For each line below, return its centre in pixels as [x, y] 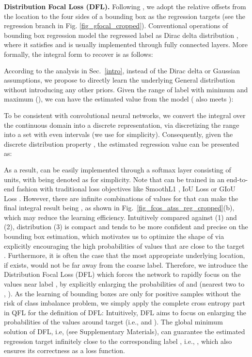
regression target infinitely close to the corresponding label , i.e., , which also [118, 341]
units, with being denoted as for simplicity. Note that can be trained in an [114, 179]
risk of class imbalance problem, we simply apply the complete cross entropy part [125, 303]
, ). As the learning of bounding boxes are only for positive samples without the [122, 293]
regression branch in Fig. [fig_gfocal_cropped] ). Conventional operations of [116, 25]
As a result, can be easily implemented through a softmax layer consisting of [118, 169]
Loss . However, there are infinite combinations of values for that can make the [121, 198]
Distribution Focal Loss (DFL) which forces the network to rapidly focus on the [122, 274]
